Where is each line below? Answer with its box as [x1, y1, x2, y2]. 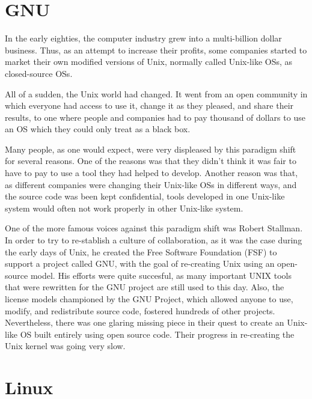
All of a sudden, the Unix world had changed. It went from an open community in [5, 87, 308, 100]
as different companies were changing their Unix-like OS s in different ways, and [5, 178, 297, 190]
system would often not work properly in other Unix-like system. [5, 201, 243, 214]
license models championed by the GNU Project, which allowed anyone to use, [5, 293, 293, 305]
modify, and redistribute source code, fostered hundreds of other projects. [5, 304, 275, 317]
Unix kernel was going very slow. [5, 340, 126, 352]
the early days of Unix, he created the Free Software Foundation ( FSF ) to [5, 245, 277, 258]
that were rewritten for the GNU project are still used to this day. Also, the [5, 281, 284, 293]
